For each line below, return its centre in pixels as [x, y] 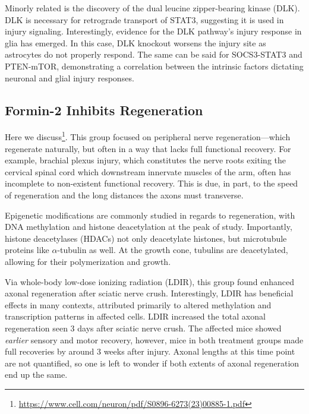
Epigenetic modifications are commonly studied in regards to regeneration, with [150, 215]
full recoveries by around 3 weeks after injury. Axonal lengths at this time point [150, 351]
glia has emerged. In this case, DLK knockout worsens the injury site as [135, 42]
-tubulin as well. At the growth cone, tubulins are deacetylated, [173, 250]
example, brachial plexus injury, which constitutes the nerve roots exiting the [145, 160]
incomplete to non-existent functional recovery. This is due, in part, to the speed [152, 183]
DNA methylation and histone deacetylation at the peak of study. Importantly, [149, 227]
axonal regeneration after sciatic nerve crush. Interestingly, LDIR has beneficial [149, 293]
